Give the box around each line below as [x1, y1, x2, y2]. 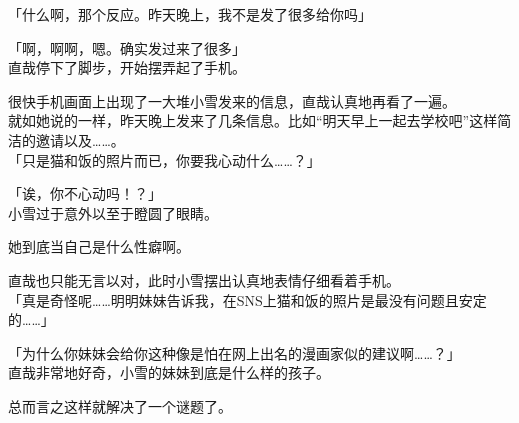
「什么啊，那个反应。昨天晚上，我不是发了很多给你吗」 [8, 4, 372, 24]
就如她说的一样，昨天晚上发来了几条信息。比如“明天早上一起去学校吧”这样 [8, 110, 498, 131]
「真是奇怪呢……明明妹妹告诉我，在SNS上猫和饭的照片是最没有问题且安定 [8, 289, 487, 310]
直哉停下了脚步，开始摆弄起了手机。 [8, 57, 246, 78]
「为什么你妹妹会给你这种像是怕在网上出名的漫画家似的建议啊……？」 [8, 342, 461, 363]
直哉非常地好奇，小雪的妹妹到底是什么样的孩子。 [8, 362, 330, 383]
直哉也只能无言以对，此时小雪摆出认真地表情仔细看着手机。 [8, 269, 400, 290]
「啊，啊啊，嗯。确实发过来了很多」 [8, 37, 246, 58]
